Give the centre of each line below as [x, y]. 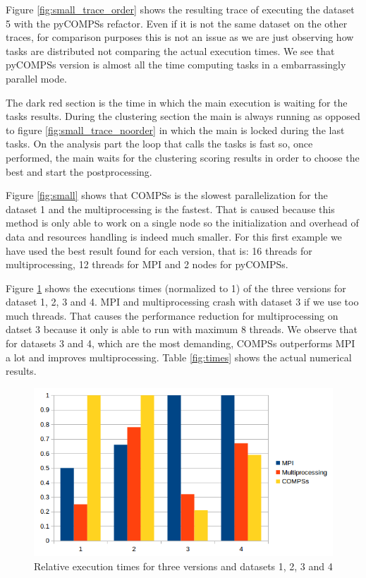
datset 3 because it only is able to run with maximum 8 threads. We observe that [182, 329]
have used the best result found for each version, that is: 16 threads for [159, 250]
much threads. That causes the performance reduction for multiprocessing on [172, 315]
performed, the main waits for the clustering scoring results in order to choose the [183, 157]
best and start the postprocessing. [79, 171]
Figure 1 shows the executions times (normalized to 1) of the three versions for [176, 288]
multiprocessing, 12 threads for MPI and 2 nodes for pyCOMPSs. [147, 264]
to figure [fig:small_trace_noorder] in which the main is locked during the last [175, 130]
